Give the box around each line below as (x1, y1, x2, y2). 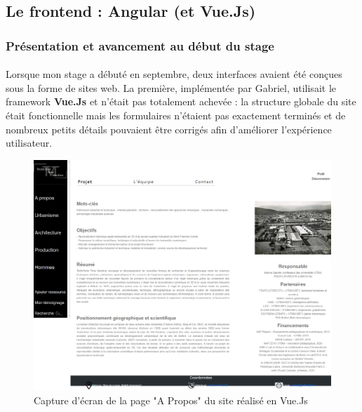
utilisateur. (6, 135, 53, 150)
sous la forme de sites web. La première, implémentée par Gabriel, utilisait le (6, 80, 336, 95)
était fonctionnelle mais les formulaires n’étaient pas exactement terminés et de (6, 108, 346, 122)
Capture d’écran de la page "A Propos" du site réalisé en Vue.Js (34, 392, 308, 407)
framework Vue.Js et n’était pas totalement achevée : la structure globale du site (6, 94, 356, 109)
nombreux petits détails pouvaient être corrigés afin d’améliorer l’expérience (6, 121, 332, 136)
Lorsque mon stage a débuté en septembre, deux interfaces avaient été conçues (6, 67, 342, 81)
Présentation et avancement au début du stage (6, 36, 274, 54)
